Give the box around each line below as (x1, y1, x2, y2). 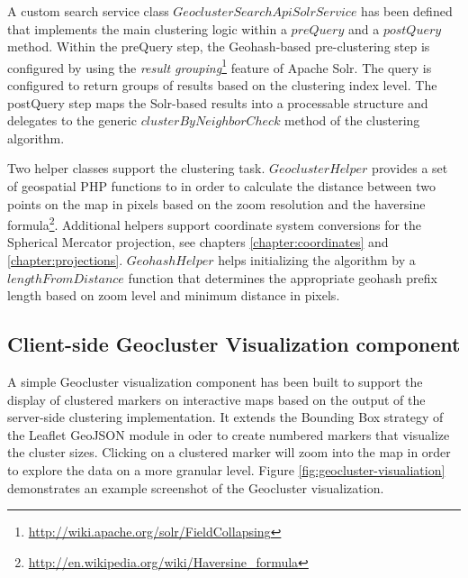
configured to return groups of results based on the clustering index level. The (7, 76, 437, 95)
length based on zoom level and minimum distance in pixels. (7, 286, 340, 305)
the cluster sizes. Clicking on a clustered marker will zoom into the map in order (7, 443, 451, 462)
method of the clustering (284, 111, 420, 130)
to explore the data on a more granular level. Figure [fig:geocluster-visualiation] (7, 460, 445, 479)
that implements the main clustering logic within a (7, 19, 287, 38)
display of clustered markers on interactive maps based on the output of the (7, 390, 426, 408)
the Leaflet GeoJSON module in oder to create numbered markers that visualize (7, 425, 450, 444)
